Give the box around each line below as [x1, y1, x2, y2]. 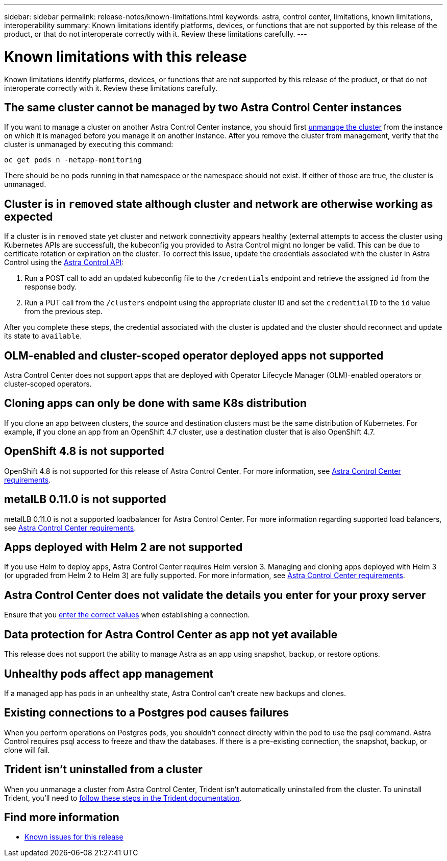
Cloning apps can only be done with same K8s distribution [4, 397, 307, 410]
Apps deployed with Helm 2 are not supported [4, 540, 243, 554]
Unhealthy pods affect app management [4, 667, 214, 680]
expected [4, 210, 53, 223]
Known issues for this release [24, 832, 123, 842]
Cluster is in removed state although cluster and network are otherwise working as [4, 197, 433, 210]
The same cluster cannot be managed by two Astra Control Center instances [4, 101, 402, 114]
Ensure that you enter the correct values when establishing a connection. [4, 610, 250, 619]
